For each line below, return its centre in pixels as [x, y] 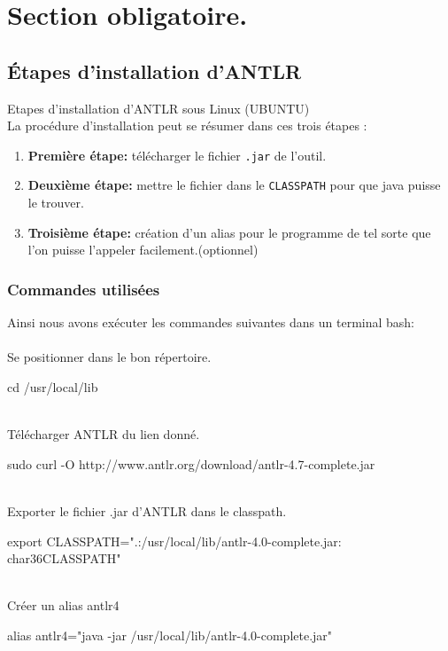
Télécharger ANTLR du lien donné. [104, 434]
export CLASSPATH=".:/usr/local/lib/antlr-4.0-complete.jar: [174, 541]
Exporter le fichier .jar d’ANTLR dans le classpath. [147, 511]
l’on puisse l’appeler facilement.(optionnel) [143, 250]
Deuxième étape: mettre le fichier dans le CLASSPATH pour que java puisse [234, 185]
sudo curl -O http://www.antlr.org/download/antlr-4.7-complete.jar [191, 463]
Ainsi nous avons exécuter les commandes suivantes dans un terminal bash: [211, 322]
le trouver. [56, 203]
